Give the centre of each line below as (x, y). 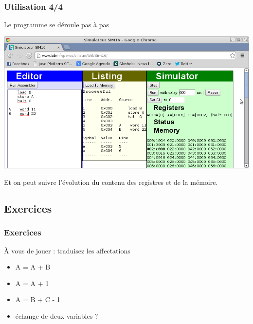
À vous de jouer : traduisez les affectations (67, 250)
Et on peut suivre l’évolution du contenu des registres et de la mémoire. (111, 182)
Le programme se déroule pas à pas (56, 25)
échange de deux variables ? (57, 315)
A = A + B (33, 267)
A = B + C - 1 (38, 299)
